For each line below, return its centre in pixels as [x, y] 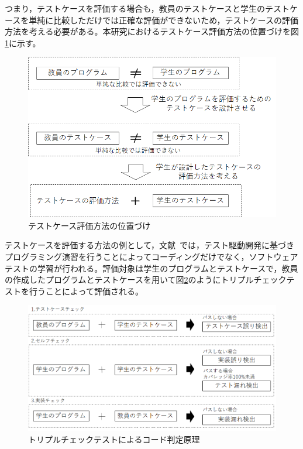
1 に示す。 [23, 42]
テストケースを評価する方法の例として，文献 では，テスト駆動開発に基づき [149, 245]
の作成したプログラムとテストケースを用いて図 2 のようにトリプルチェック [146, 280]
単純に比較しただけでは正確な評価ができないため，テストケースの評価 [163, 20]
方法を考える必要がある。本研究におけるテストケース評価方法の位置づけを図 [152, 31]
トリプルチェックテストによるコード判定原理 [114, 439]
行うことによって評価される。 [86, 291]
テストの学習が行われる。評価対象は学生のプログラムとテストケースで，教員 [151, 268]
